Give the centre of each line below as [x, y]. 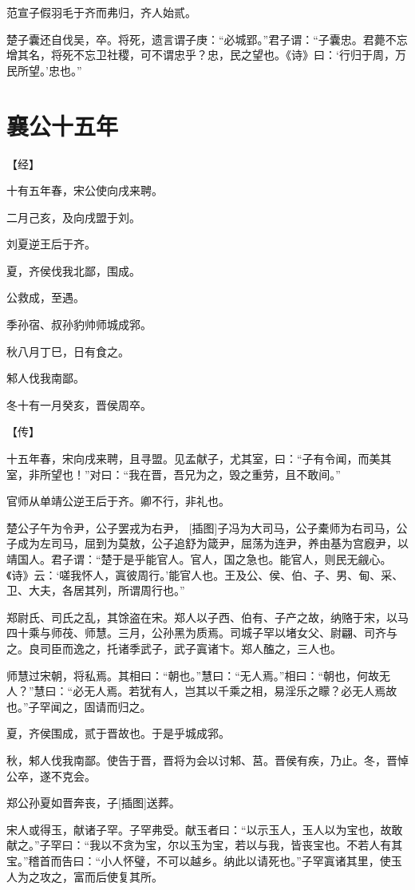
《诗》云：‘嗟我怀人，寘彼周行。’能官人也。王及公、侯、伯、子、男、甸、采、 [205, 574]
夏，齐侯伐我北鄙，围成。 [73, 270]
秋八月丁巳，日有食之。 [68, 351]
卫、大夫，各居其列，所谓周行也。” [96, 590]
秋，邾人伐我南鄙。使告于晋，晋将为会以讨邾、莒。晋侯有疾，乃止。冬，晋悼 [207, 759]
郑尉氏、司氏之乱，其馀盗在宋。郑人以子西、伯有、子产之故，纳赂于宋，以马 [207, 617]
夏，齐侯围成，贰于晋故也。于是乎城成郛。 [118, 733]
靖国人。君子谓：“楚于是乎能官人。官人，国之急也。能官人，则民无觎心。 [199, 559]
